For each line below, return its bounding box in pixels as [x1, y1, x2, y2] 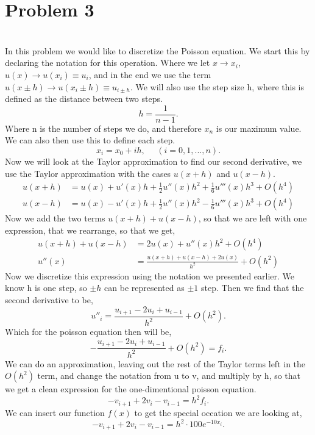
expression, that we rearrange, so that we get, [5, 223, 175, 236]
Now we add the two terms [5, 212, 105, 225]
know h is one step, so [5, 281, 87, 294]
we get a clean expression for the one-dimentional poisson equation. [5, 383, 257, 395]
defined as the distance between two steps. [5, 92, 163, 105]
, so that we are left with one [198, 212, 307, 225]
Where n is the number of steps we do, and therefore [5, 121, 202, 134]
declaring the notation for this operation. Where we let [5, 56, 210, 69]
